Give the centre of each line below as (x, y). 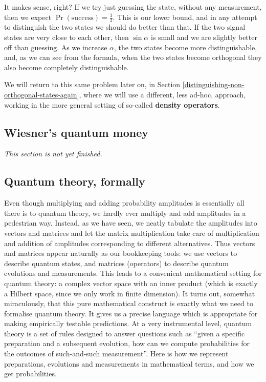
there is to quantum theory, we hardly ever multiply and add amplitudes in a (125, 213)
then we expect (28, 17)
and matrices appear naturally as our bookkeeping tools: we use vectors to (121, 253)
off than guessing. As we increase (56, 47)
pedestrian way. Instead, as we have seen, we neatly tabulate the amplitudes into (131, 223)
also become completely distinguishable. (66, 67)
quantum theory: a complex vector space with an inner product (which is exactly (131, 283)
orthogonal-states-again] (42, 94)
